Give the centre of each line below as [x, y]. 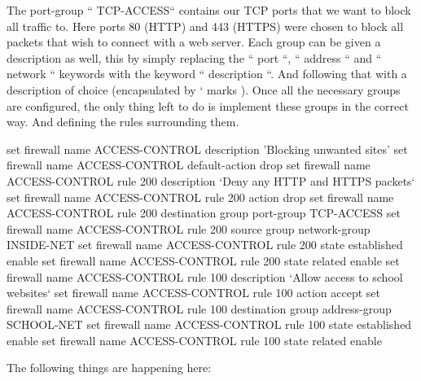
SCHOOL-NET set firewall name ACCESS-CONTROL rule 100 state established [209, 324]
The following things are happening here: [109, 368]
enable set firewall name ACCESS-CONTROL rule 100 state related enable [194, 340]
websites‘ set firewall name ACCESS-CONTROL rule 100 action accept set [194, 293]
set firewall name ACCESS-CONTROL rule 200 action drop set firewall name [200, 197]
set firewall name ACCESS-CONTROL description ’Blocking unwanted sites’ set [207, 149]
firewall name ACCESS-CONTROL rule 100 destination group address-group [199, 308]
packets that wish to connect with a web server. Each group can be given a [194, 42]
